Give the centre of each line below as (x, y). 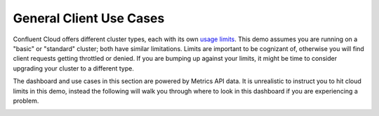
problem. (26, 101)
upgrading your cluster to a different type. (74, 68)
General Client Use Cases (89, 18)
